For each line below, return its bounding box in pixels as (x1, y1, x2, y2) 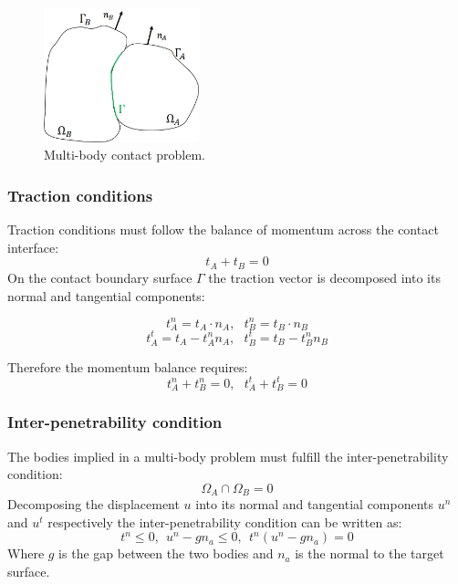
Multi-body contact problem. (44, 145, 206, 164)
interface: (7, 237, 59, 256)
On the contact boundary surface (7, 267, 193, 287)
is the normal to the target (295, 544, 444, 563)
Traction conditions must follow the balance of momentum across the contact (7, 220, 439, 239)
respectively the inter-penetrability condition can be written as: (47, 512, 402, 531)
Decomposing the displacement (7, 495, 180, 514)
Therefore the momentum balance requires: (7, 357, 248, 376)
